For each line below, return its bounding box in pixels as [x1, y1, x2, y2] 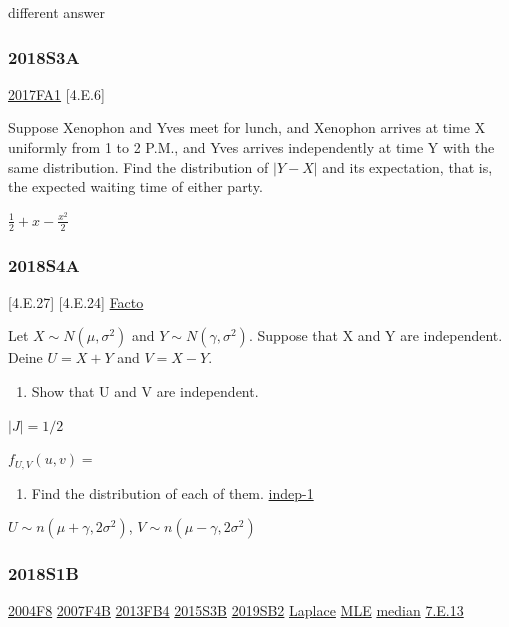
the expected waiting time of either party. [8, 176, 263, 197]
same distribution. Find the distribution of [8, 156, 269, 177]
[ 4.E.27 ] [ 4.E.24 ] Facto [8, 291, 144, 312]
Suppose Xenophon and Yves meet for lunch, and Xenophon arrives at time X [8, 117, 486, 138]
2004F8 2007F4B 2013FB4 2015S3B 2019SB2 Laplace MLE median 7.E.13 [8, 600, 464, 621]
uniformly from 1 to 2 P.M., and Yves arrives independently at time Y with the [8, 137, 495, 157]
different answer [8, 2, 105, 22]
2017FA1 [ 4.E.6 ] [8, 83, 105, 104]
